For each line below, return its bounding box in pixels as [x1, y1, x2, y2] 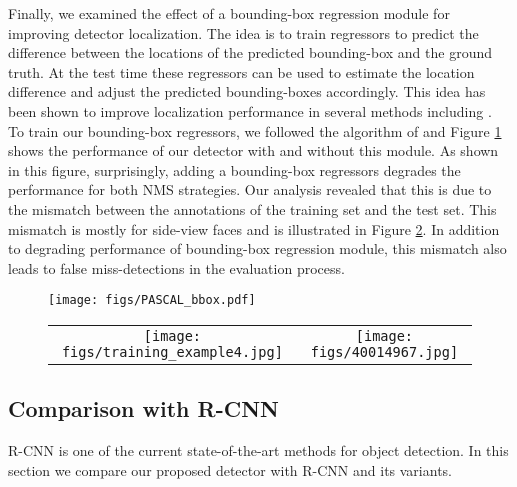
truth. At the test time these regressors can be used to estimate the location [8, 61, 475, 82]
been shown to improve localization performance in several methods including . [8, 100, 492, 121]
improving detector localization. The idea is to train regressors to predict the [8, 22, 479, 43]
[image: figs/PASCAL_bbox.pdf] [48, 293, 256, 308]
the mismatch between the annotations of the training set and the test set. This [8, 198, 497, 219]
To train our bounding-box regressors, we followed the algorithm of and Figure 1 [8, 120, 502, 141]
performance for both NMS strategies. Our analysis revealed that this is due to [8, 179, 492, 200]
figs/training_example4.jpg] [61, 343, 283, 360]
